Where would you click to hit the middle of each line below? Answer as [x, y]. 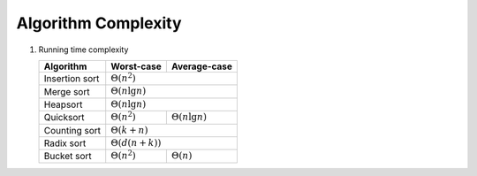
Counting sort [72, 130]
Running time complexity [83, 50]
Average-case [202, 66]
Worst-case [136, 66]
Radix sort [65, 143]
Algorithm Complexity [99, 23]
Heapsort [63, 104]
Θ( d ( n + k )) [136, 143]
